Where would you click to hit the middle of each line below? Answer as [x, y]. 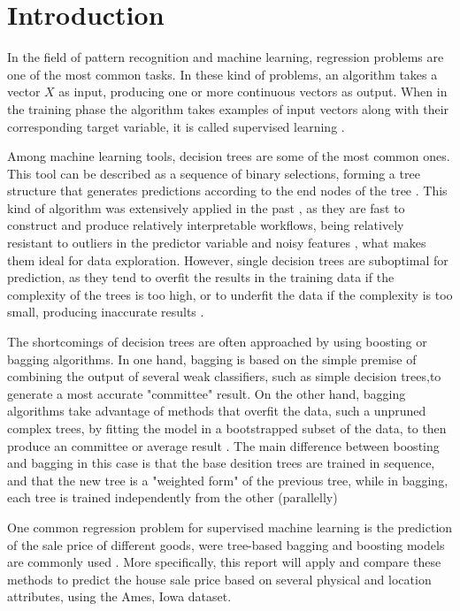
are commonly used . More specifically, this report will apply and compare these [224, 562]
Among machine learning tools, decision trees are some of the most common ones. [229, 156]
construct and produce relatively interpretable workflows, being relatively [206, 225]
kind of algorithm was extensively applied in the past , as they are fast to [206, 207]
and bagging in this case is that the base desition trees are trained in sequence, [221, 463]
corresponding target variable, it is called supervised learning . [176, 126]
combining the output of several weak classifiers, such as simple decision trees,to [224, 376]
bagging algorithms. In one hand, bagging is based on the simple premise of [212, 359]
